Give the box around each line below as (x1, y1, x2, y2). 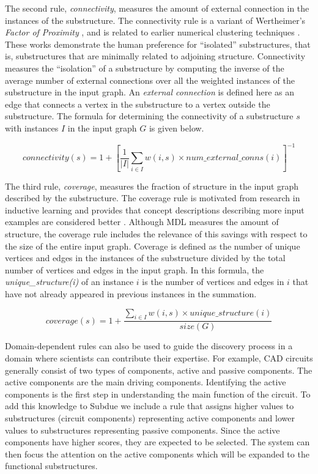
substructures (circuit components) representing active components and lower (5, 412, 295, 424)
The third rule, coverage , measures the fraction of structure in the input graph (5, 179, 299, 192)
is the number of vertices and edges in (142, 275, 284, 288)
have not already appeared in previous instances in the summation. (5, 287, 257, 300)
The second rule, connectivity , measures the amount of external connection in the (5, 2, 309, 14)
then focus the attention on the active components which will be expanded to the (5, 447, 309, 460)
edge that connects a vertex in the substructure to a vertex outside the (5, 97, 270, 110)
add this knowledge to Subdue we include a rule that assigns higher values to (5, 399, 294, 412)
